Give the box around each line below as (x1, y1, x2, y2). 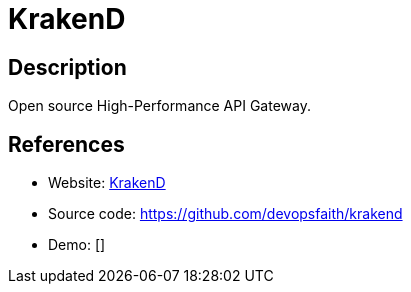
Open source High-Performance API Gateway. (8, 97, 311, 115)
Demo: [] (48, 236, 106, 254)
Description (8, 54, 127, 80)
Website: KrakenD (48, 174, 166, 192)
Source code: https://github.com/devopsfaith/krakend (48, 205, 403, 223)
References (8, 131, 125, 157)
